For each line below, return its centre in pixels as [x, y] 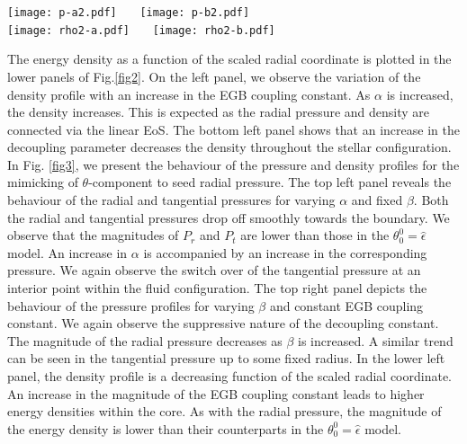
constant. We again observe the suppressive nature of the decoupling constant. [223, 323]
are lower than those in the [315, 235]
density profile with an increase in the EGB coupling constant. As [189, 94]
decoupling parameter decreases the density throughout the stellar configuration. [229, 147]
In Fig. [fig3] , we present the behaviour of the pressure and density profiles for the [233, 164]
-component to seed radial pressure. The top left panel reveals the [270, 182]
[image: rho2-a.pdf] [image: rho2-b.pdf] [141, 30]
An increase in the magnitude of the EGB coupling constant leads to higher [216, 393]
